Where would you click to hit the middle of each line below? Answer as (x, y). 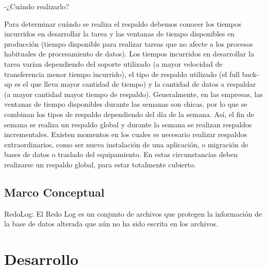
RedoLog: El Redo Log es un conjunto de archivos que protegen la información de (133, 213)
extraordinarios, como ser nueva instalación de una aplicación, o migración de (126, 144)
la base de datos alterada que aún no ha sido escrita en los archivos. (111, 224)
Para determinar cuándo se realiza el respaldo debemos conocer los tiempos (123, 23)
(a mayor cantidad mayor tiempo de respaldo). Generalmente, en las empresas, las (133, 94)
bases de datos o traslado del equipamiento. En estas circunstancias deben (121, 154)
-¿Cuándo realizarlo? (37, 6)
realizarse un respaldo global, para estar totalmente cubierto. (100, 164)
